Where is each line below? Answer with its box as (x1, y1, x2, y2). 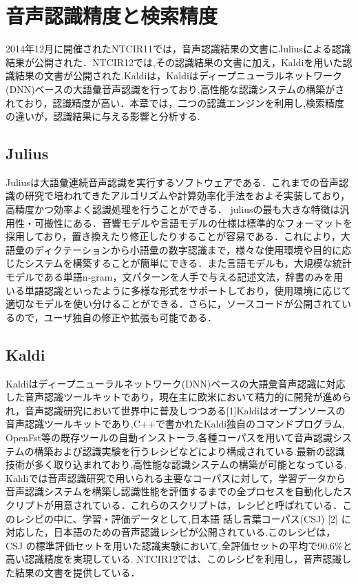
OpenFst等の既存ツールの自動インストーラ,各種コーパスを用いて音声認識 (6, 430, 333, 444)
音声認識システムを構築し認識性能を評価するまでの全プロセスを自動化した (6, 484, 343, 499)
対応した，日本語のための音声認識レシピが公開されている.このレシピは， (6, 525, 336, 539)
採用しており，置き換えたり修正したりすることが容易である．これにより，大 (6, 229, 350, 243)
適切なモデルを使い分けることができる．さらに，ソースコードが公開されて (6, 296, 341, 311)
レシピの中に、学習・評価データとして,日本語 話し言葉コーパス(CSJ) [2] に (14, 511, 351, 525)
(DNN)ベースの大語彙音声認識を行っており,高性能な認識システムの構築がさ (6, 81, 345, 96)
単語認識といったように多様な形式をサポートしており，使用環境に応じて (24, 283, 352, 297)
